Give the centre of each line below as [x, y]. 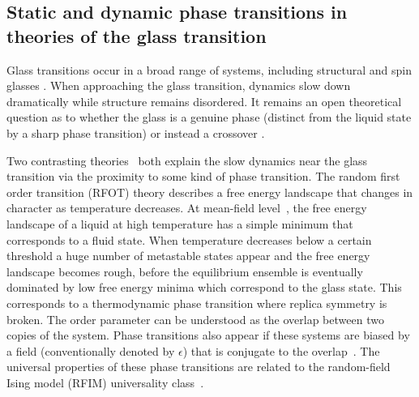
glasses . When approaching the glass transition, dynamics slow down [179, 85]
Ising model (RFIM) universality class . [105, 382]
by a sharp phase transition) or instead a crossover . [136, 132]
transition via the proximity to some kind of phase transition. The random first [203, 176]
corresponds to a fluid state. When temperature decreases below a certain [189, 239]
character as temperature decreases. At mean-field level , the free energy [187, 208]
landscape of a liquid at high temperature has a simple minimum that [180, 223]
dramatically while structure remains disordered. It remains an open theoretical [204, 101]
